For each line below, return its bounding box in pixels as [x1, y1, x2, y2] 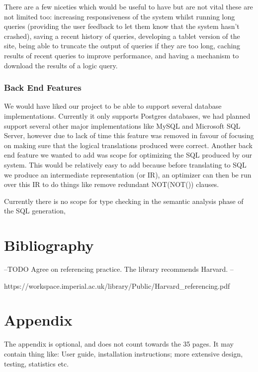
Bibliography [4, 235, 94, 255]
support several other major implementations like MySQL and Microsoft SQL [4, 120, 241, 131]
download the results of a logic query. [4, 60, 118, 70]
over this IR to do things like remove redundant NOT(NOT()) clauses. [4, 179, 219, 189]
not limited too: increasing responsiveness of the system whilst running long [4, 11, 235, 21]
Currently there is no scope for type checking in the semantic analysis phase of [4, 195, 244, 206]
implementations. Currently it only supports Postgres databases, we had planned [4, 110, 251, 121]
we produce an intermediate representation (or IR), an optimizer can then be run [4, 169, 252, 180]
